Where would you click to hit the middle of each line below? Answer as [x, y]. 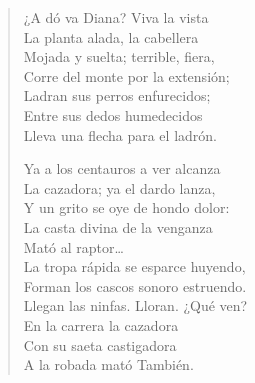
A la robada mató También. [108, 364]
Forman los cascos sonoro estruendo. [135, 285]
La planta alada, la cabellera [111, 36]
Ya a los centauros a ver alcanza [122, 168]
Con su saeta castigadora [100, 344]
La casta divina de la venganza [118, 226]
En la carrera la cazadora [101, 324]
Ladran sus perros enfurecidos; [117, 95]
